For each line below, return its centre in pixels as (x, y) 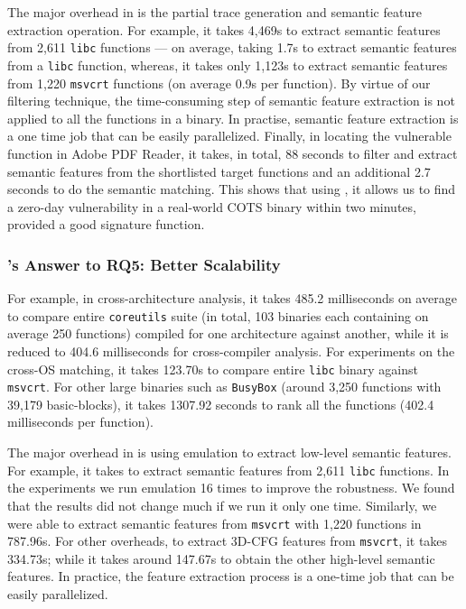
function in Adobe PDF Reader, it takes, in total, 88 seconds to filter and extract (233, 153)
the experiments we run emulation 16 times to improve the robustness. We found (231, 488)
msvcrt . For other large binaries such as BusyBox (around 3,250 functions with (224, 387)
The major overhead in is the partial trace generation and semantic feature (214, 12)
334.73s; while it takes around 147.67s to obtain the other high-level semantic (221, 558)
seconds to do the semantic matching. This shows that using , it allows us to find (232, 189)
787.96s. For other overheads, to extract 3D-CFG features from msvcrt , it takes (228, 541)
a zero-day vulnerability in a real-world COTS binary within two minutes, (212, 206)
